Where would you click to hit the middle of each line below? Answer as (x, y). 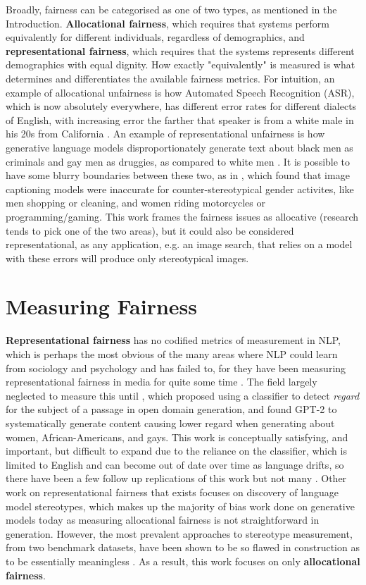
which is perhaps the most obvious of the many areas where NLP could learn (172, 354)
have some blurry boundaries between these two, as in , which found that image (178, 175)
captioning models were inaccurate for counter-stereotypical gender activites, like (180, 189)
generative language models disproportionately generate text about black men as (179, 147)
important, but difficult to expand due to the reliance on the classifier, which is (176, 451)
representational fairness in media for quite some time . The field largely (162, 382)
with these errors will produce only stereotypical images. (127, 258)
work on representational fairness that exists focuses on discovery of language (172, 492)
